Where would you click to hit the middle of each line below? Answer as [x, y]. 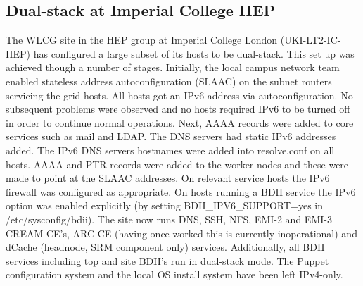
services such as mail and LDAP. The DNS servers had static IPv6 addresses [171, 136]
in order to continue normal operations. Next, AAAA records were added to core [180, 122]
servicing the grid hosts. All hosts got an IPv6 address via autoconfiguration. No [179, 95]
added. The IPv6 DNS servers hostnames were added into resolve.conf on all [170, 150]
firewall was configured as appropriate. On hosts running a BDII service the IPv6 [181, 191]
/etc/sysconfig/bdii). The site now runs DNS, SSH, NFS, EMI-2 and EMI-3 [169, 219]
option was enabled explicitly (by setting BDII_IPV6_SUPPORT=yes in [164, 205]
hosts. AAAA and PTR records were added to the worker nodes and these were [177, 164]
